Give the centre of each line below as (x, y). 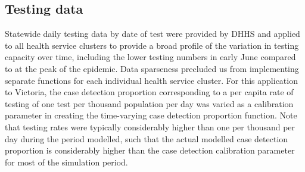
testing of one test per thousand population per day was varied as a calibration (149, 103)
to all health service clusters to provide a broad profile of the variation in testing (152, 45)
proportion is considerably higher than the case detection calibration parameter (150, 150)
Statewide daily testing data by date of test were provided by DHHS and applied (152, 34)
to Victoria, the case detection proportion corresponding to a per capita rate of (149, 92)
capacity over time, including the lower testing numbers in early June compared (150, 57)
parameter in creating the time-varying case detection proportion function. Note (151, 115)
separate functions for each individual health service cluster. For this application (151, 80)
